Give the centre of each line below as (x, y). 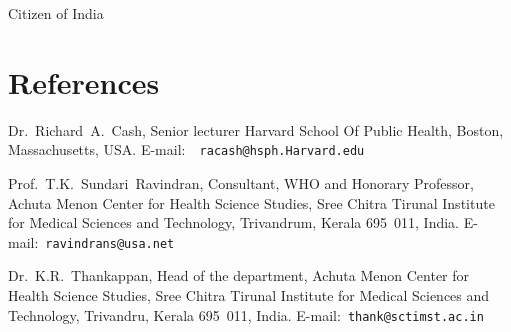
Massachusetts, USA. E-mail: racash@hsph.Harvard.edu (186, 149)
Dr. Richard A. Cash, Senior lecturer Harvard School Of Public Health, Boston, (256, 129)
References (84, 81)
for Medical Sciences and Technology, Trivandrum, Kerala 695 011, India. (233, 222)
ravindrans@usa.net (110, 243)
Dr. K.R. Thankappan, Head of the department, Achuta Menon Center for (239, 275)
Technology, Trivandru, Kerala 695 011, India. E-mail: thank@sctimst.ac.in (246, 314)
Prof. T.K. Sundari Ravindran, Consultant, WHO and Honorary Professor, (241, 182)
